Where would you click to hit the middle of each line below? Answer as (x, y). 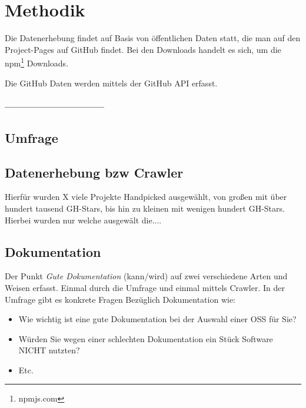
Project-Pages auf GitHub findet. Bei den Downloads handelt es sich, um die (143, 49)
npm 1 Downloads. (37, 62)
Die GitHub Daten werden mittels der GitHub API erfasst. (111, 83)
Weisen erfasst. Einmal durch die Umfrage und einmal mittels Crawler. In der (145, 287)
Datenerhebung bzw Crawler (94, 172)
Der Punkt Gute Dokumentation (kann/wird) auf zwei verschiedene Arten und (146, 276)
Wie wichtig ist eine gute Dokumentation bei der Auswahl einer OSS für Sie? (157, 319)
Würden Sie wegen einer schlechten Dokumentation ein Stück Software (146, 338)
